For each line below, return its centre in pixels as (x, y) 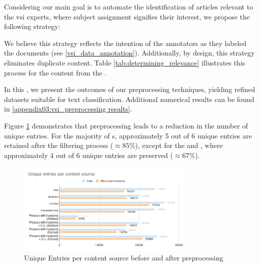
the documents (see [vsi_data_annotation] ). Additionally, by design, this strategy (129, 53)
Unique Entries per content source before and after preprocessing (124, 258)
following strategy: (32, 26)
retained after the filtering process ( (59, 145)
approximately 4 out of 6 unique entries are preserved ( (88, 155)
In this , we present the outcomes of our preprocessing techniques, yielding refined (130, 89)
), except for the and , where (179, 145)
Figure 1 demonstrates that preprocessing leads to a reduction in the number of (126, 125)
